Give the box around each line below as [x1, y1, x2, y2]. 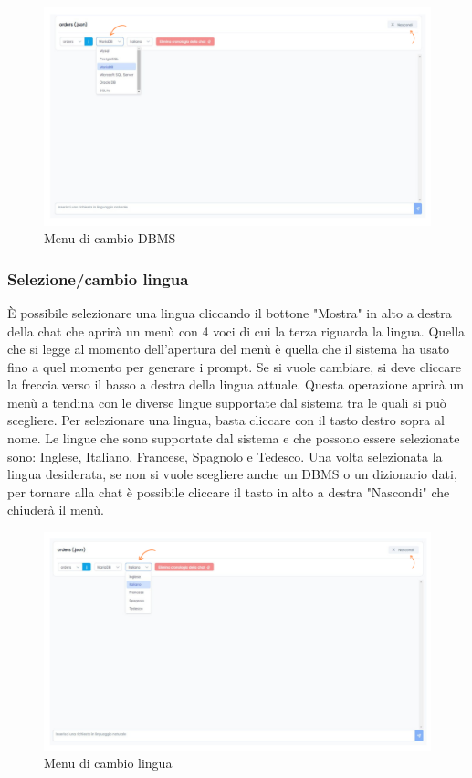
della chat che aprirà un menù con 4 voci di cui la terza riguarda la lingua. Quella [7, 321, 466, 340]
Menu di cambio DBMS [44, 229, 176, 248]
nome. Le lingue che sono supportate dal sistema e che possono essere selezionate [7, 429, 460, 448]
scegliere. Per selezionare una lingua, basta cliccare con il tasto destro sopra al [7, 410, 445, 430]
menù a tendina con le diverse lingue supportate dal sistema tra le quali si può [7, 392, 446, 411]
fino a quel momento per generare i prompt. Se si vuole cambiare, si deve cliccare [7, 357, 461, 376]
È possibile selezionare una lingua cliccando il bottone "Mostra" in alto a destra [7, 303, 452, 322]
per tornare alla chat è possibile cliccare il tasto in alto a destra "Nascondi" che [7, 482, 450, 501]
